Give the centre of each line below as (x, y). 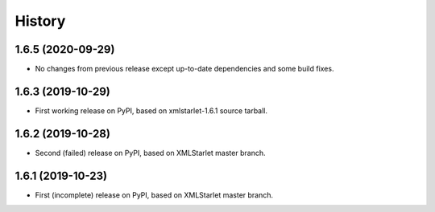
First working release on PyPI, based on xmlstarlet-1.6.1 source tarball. (151, 110)
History (40, 21)
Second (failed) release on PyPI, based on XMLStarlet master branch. (150, 153)
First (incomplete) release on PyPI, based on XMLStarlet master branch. (154, 195)
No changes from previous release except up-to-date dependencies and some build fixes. (184, 69)
